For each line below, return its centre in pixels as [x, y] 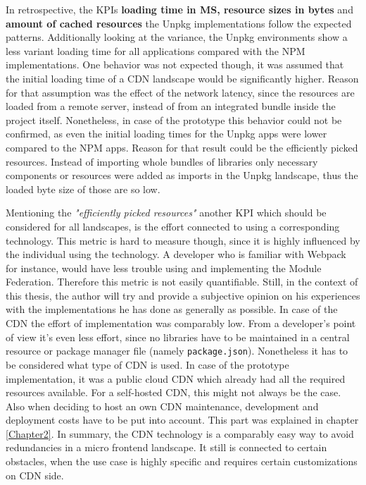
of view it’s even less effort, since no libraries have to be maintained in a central [178, 337]
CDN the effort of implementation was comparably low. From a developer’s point [181, 323]
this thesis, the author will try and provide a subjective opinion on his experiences [183, 295]
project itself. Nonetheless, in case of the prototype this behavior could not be [174, 119]
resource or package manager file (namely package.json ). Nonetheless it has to [177, 351]
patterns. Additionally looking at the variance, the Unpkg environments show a [177, 37]
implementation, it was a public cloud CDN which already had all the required [176, 378]
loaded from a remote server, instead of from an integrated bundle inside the [171, 106]
